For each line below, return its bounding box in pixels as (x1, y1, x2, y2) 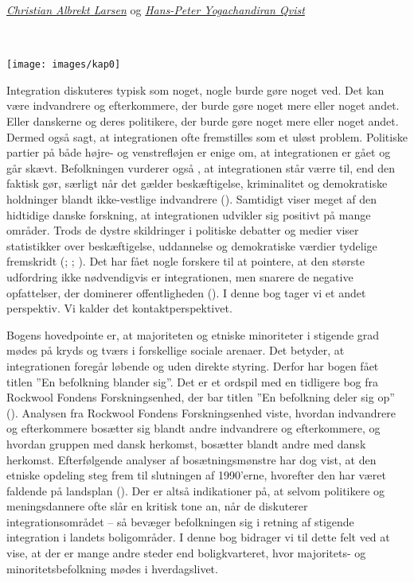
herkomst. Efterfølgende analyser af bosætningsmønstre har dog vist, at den (6, 451, 377, 468)
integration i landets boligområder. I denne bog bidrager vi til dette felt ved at (6, 529, 390, 545)
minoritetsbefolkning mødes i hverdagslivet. (6, 560, 218, 576)
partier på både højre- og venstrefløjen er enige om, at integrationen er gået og (6, 144, 391, 161)
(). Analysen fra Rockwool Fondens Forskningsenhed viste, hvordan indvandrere (6, 404, 396, 421)
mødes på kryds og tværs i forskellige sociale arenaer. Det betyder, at (6, 342, 345, 359)
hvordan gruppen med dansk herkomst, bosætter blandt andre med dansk (6, 435, 366, 452)
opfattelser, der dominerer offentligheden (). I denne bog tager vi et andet (6, 284, 366, 301)
